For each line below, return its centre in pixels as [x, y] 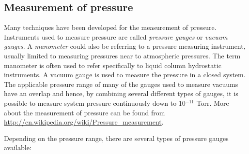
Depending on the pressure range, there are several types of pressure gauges [116, 138]
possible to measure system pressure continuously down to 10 [95, 103]
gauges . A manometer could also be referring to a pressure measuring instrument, [125, 46]
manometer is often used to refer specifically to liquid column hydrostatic [113, 65]
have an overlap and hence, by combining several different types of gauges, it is [121, 93]
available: [18, 147]
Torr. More [213, 103]
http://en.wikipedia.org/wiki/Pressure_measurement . [84, 122]
